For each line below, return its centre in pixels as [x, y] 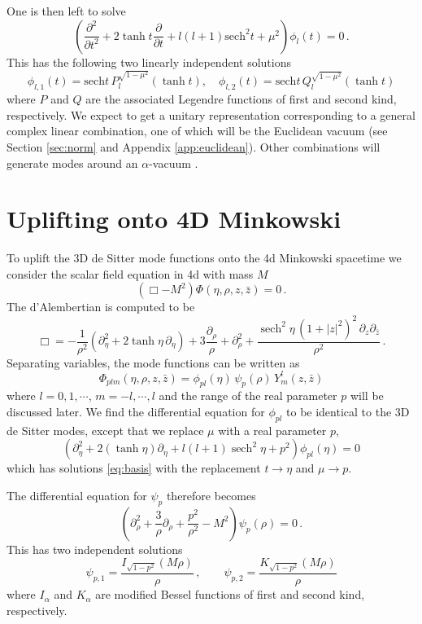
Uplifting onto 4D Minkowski [174, 219]
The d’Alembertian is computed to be [101, 307]
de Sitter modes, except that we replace [105, 430]
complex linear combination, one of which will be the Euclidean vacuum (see [197, 131]
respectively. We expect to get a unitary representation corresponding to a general [211, 114]
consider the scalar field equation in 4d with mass [130, 273]
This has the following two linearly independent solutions [149, 62]
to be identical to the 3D [348, 412]
